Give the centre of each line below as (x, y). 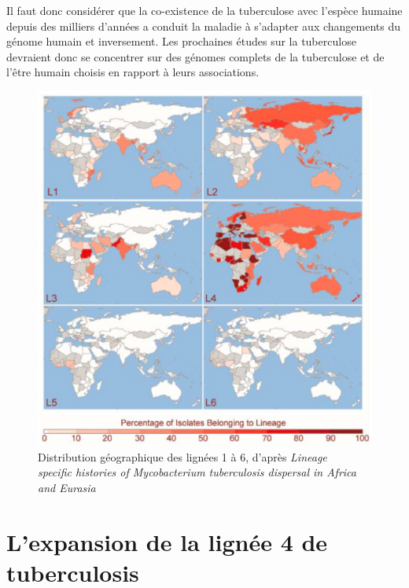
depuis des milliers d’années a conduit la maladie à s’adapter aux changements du (204, 26)
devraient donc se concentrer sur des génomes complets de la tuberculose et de (195, 56)
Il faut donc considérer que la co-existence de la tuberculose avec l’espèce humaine (204, 10)
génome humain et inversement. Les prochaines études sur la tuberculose (181, 41)
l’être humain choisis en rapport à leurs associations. (133, 72)
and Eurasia (67, 487)
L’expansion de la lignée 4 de (167, 541)
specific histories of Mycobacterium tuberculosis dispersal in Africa (197, 472)
